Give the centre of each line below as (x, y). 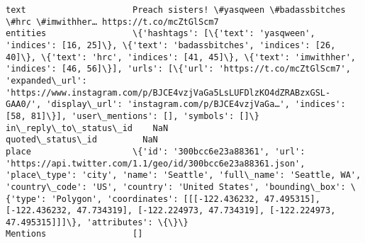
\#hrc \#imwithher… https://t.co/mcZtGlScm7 (112, 22)
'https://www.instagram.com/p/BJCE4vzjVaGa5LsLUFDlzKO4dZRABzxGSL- (168, 92)
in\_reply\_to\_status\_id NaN (87, 128)
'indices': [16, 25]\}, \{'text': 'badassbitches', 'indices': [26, (171, 45)
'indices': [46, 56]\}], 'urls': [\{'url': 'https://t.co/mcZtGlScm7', (178, 69)
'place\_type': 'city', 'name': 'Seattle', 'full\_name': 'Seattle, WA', (184, 175)
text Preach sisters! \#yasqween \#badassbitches (176, 10)
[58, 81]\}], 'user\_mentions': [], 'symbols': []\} (133, 116)
